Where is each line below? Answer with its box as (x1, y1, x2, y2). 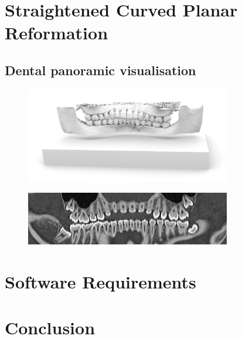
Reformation (5, 21, 108, 45)
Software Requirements (5, 270, 196, 293)
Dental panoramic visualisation (5, 61, 196, 79)
